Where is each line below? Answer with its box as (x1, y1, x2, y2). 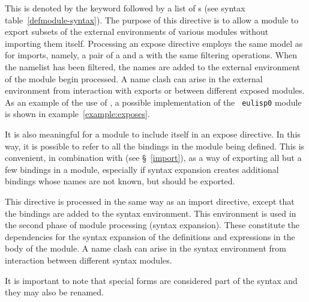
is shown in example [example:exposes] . (5, 107, 150, 120)
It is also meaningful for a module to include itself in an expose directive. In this (5, 128, 301, 140)
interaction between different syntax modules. (5, 253, 172, 266)
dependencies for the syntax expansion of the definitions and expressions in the (5, 230, 295, 243)
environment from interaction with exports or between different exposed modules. (5, 84, 305, 97)
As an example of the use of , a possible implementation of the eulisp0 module (5, 95, 302, 108)
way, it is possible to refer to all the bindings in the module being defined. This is (5, 139, 305, 152)
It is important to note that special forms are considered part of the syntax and (5, 274, 298, 286)
